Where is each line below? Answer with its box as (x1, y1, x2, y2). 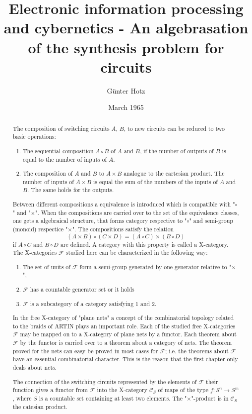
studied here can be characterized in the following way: (65, 248, 208, 257)
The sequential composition (23, 146, 94, 155)
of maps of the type (158, 386, 208, 394)
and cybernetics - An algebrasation (3, 17, 249, 38)
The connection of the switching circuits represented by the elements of (12, 377, 197, 386)
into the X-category (97, 386, 147, 394)
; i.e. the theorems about (165, 346, 229, 355)
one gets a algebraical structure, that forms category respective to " (12, 216, 187, 225)
